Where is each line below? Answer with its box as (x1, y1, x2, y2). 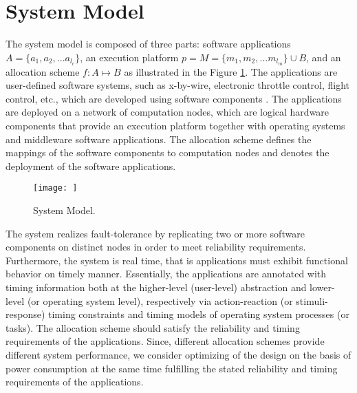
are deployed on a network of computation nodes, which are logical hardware (6, 105, 329, 119)
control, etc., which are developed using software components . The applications (6, 91, 342, 105)
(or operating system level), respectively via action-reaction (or (27, 293, 293, 308)
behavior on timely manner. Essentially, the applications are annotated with (6, 266, 327, 281)
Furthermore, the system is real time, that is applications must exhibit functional (6, 253, 348, 267)
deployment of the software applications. (6, 158, 176, 173)
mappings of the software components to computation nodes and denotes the (6, 145, 329, 160)
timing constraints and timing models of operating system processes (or (48, 307, 349, 321)
